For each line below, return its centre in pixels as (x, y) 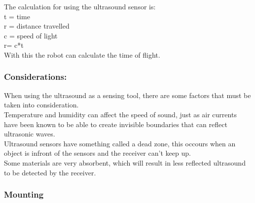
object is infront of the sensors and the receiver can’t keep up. (97, 153)
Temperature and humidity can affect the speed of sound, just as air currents (120, 114)
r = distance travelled (37, 26)
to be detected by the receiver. (50, 172)
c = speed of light (31, 35)
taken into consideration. (41, 105)
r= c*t (14, 45)
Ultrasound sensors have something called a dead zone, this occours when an (120, 143)
